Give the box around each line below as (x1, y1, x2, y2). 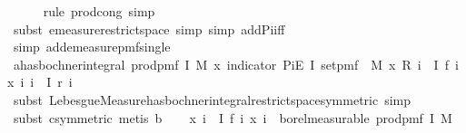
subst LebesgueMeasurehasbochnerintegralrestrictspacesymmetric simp (13, 90, 411, 109)
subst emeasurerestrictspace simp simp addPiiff (13, 19, 285, 38)
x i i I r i (7, 72, 73, 91)
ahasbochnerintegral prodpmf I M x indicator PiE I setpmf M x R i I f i (13, 54, 459, 73)
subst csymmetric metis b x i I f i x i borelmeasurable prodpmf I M (13, 108, 452, 127)
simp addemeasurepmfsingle (13, 37, 171, 56)
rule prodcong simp (43, 2, 155, 20)
